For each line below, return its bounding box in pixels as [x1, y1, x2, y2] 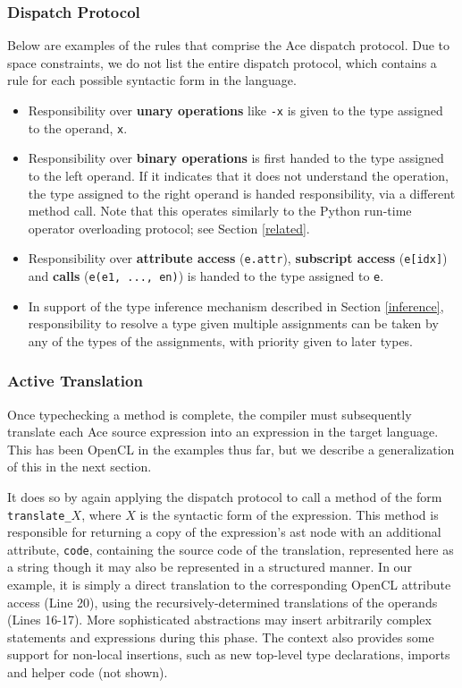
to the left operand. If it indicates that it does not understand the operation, [28, 166, 449, 184]
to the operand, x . [28, 118, 128, 137]
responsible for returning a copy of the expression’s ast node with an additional [7, 522, 441, 541]
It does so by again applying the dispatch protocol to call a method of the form [7, 487, 442, 505]
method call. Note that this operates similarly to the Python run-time [28, 201, 412, 220]
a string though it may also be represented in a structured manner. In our [7, 557, 412, 576]
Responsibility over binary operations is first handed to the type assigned [28, 149, 444, 167]
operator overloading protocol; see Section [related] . [28, 218, 310, 237]
